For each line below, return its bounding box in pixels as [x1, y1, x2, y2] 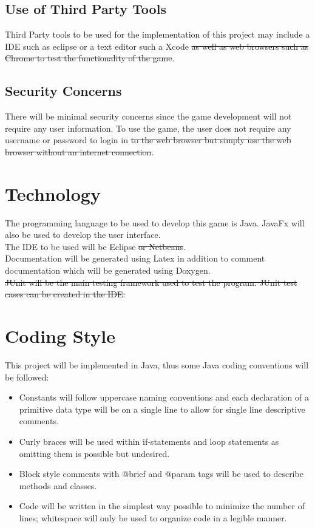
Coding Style [5, 323, 116, 348]
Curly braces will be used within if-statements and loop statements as [19, 435, 279, 447]
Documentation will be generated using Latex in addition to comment [5, 252, 265, 265]
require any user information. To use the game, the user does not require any [5, 121, 291, 134]
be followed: [5, 370, 49, 383]
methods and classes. [19, 479, 97, 492]
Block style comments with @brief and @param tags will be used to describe [19, 467, 303, 480]
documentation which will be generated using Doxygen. [5, 264, 211, 277]
